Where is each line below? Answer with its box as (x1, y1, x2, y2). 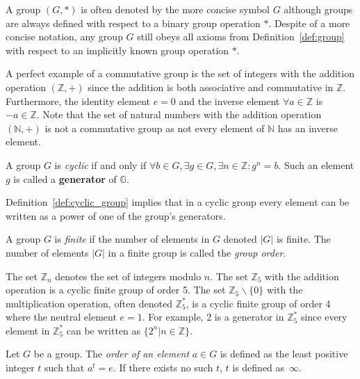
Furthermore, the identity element (6, 93, 150, 108)
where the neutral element (6, 309, 117, 324)
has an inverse (277, 120, 338, 135)
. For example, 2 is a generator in (142, 309, 284, 324)
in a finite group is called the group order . (108, 245, 286, 259)
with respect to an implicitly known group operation (6, 42, 229, 57)
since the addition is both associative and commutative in (88, 79, 334, 94)
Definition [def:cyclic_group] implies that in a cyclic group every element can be (6, 195, 350, 209)
